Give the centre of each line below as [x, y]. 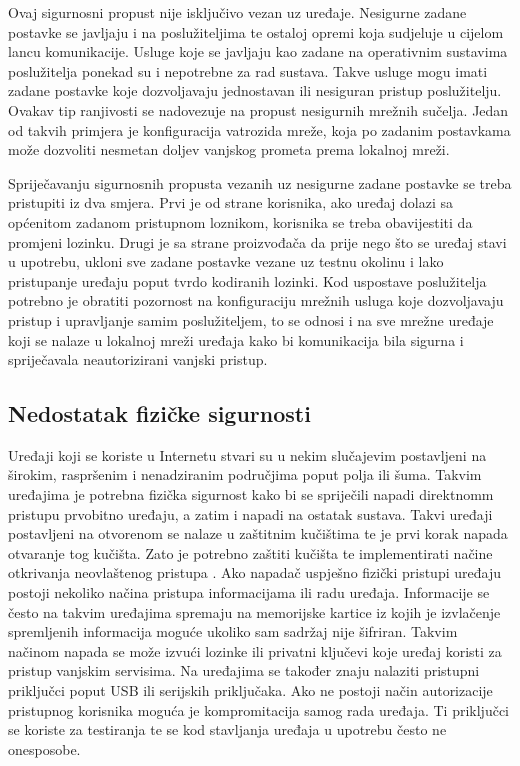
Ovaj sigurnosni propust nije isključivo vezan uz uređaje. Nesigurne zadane [237, 12]
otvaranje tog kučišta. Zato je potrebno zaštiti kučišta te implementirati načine [250, 552]
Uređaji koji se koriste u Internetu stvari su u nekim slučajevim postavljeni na [247, 454]
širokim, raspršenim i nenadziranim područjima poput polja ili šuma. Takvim [245, 474]
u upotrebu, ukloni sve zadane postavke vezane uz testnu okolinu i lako [226, 261]
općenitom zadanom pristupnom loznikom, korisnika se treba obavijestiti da [240, 221]
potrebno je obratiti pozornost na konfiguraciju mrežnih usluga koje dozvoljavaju [256, 300]
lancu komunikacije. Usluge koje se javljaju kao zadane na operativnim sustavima [258, 51]
